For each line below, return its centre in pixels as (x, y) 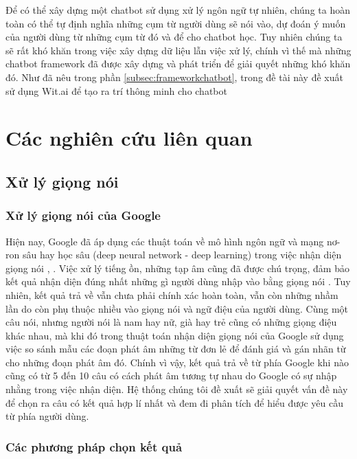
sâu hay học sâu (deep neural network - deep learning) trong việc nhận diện (182, 255)
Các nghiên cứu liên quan (129, 138)
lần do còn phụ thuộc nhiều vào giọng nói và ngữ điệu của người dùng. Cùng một (177, 308)
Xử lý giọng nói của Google (83, 215)
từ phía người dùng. (47, 416)
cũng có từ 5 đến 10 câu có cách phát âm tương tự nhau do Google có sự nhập (171, 376)
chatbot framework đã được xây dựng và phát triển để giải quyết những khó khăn (178, 64)
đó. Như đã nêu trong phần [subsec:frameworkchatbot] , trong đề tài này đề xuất (174, 77)
